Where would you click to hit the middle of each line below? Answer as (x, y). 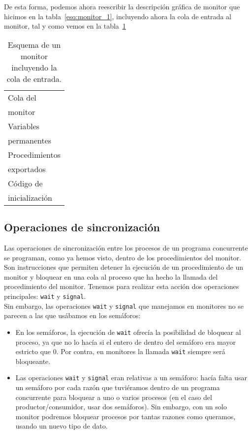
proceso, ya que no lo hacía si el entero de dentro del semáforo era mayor (126, 342)
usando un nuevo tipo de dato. (62, 426)
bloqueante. (33, 361)
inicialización (30, 197)
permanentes (30, 140)
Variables (24, 126)
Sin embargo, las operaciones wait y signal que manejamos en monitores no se (124, 306)
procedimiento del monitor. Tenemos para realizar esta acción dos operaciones (122, 286)
